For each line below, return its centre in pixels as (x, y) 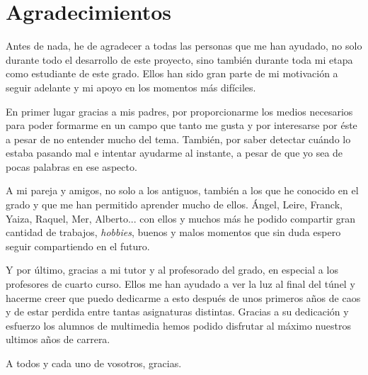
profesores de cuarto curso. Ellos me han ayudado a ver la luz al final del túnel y (180, 284)
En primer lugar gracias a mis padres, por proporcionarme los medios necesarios (179, 111)
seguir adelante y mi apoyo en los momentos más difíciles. (131, 87)
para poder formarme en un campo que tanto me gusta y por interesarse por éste (182, 125)
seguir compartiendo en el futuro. (78, 246)
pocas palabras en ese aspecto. (71, 166)
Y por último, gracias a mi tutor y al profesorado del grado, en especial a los (172, 270)
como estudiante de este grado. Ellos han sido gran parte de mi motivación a (172, 73)
